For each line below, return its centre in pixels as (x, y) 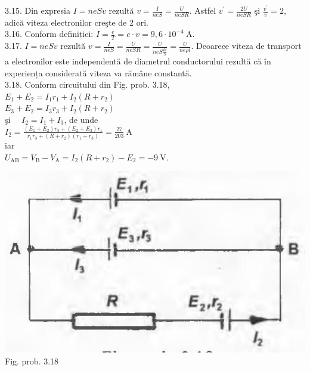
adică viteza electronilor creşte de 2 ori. (77, 22)
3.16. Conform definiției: (49, 34)
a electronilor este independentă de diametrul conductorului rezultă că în (138, 61)
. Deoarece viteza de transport (246, 46)
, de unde (81, 119)
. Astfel (203, 10)
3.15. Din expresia (38, 10)
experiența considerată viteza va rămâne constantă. (98, 72)
